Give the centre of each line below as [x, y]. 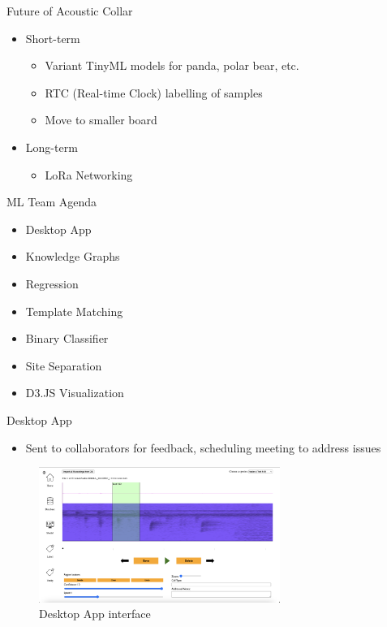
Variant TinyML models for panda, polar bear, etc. [172, 65]
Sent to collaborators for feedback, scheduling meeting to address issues [203, 447]
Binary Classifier [67, 338]
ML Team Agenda [52, 202]
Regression [52, 283]
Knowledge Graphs [73, 256]
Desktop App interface [95, 614]
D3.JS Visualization [75, 393]
